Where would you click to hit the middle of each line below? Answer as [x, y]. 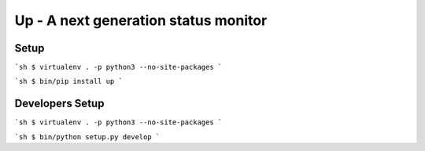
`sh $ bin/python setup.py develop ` [87, 137]
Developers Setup [59, 104]
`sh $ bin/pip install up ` [69, 81]
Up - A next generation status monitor [141, 20]
